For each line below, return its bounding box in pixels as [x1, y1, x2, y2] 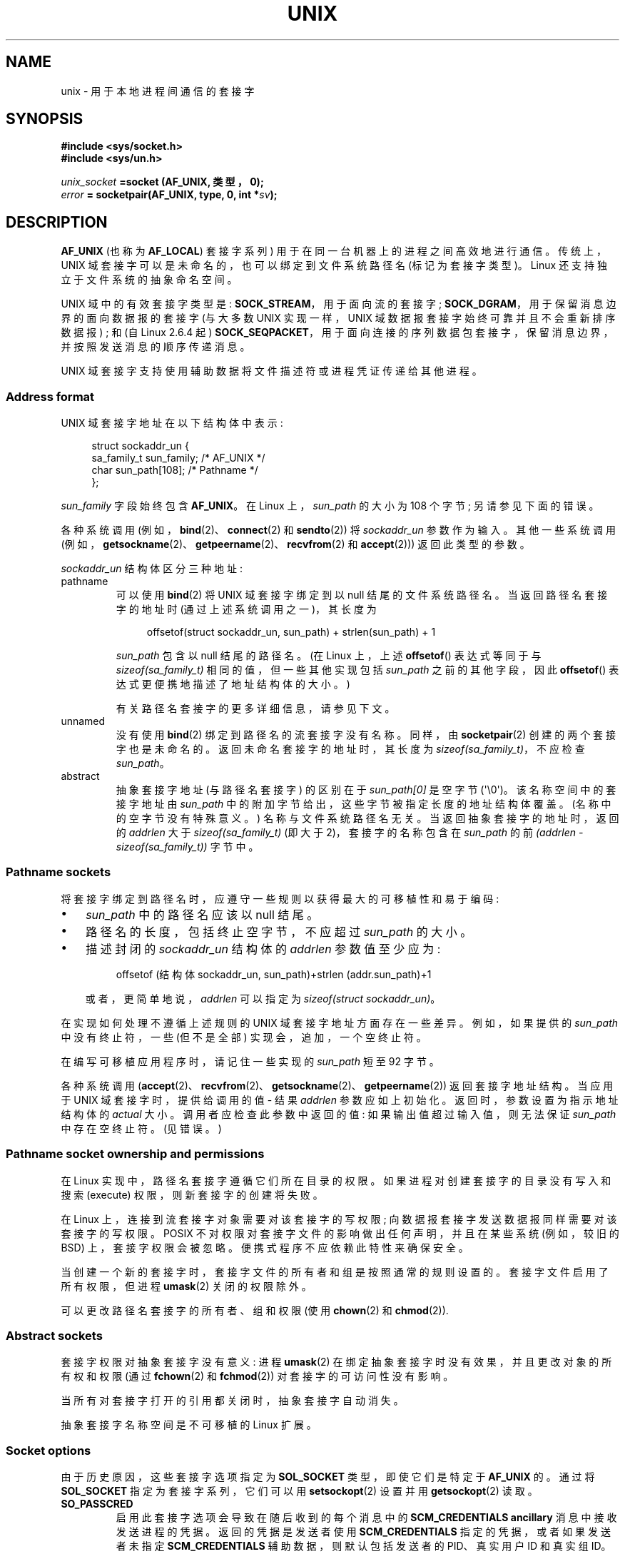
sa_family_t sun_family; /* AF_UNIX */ [91, 452, 265, 464]
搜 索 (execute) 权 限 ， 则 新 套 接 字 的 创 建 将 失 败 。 [61, 1188, 323, 1201]
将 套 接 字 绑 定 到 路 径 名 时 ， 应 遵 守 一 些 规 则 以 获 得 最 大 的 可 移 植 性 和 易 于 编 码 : [61, 892, 499, 905]
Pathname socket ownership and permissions [6, 1147, 265, 1162]
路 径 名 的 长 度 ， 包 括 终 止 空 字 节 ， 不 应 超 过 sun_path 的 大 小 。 [86, 924, 472, 939]
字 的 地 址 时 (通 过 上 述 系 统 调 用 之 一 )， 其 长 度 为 [116, 603, 377, 616]
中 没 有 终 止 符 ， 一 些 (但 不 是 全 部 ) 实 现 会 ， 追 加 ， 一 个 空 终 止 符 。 [61, 1030, 427, 1043]
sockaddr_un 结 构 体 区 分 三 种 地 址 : [61, 562, 243, 575]
